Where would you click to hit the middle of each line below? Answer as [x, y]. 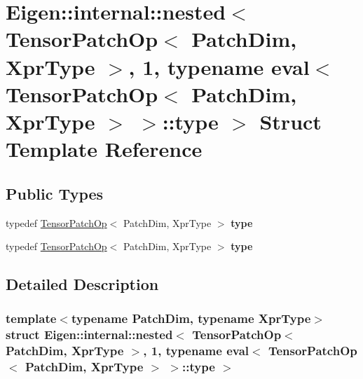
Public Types [55, 193]
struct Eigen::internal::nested [89, 335]
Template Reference [104, 149]
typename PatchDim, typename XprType [191, 318]
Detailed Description [82, 284]
